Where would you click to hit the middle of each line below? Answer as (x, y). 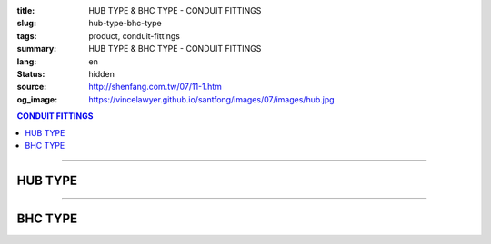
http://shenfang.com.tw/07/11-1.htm (155, 87)
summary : (37, 49)
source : (32, 87)
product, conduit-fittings (135, 35)
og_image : (37, 99)
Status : (31, 73)
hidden (102, 73)
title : (26, 10)
